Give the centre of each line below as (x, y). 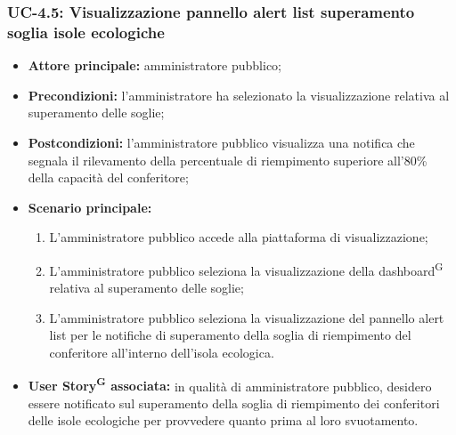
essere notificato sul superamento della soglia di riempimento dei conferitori (234, 403)
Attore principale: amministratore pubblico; (155, 65)
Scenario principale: (90, 207)
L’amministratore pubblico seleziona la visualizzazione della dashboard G (246, 269)
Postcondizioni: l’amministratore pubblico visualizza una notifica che (221, 142)
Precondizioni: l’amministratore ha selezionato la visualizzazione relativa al (239, 95)
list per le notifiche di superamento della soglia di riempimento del (230, 335)
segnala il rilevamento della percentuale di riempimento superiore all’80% (228, 160)
